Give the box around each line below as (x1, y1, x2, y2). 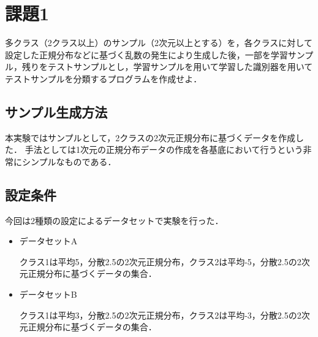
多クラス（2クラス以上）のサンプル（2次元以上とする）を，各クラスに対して (5, 36, 312, 49)
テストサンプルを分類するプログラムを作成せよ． (5, 72, 202, 85)
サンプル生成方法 (5, 102, 108, 121)
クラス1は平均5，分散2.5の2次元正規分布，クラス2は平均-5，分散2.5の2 (19, 255, 301, 268)
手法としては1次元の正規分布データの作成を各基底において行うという (25, 143, 303, 156)
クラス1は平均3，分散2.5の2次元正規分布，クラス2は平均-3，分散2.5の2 (19, 308, 301, 321)
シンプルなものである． (21, 155, 116, 168)
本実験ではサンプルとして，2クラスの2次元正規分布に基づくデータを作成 (5, 131, 295, 144)
